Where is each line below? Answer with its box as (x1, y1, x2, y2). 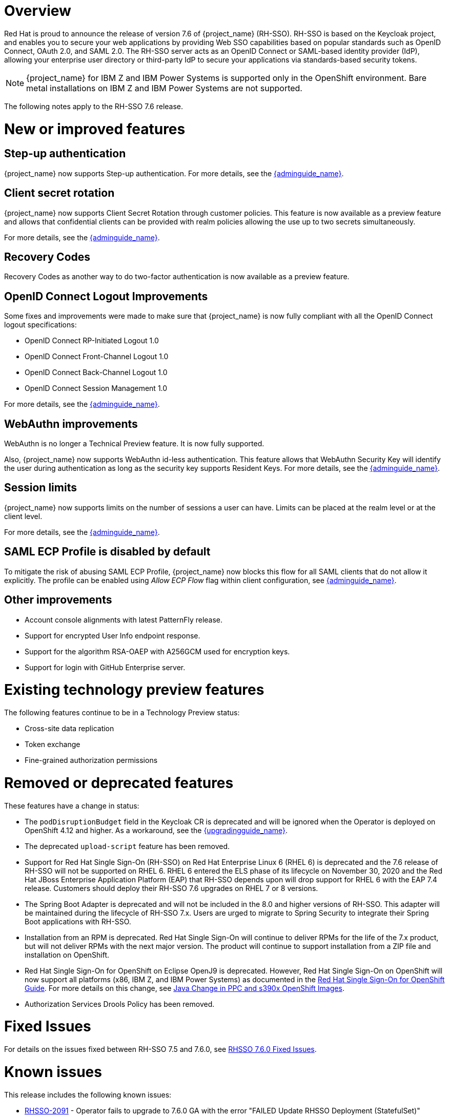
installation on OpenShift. (25, 950, 110, 959)
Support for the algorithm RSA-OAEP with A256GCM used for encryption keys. (25, 647, 290, 656)
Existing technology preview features (4, 681, 264, 699)
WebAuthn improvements (4, 417, 138, 430)
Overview (4, 2, 71, 19)
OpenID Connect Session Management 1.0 (25, 384, 168, 393)
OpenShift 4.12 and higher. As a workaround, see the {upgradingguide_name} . (25, 825, 288, 835)
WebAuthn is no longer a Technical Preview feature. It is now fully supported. (4, 439, 264, 448)
